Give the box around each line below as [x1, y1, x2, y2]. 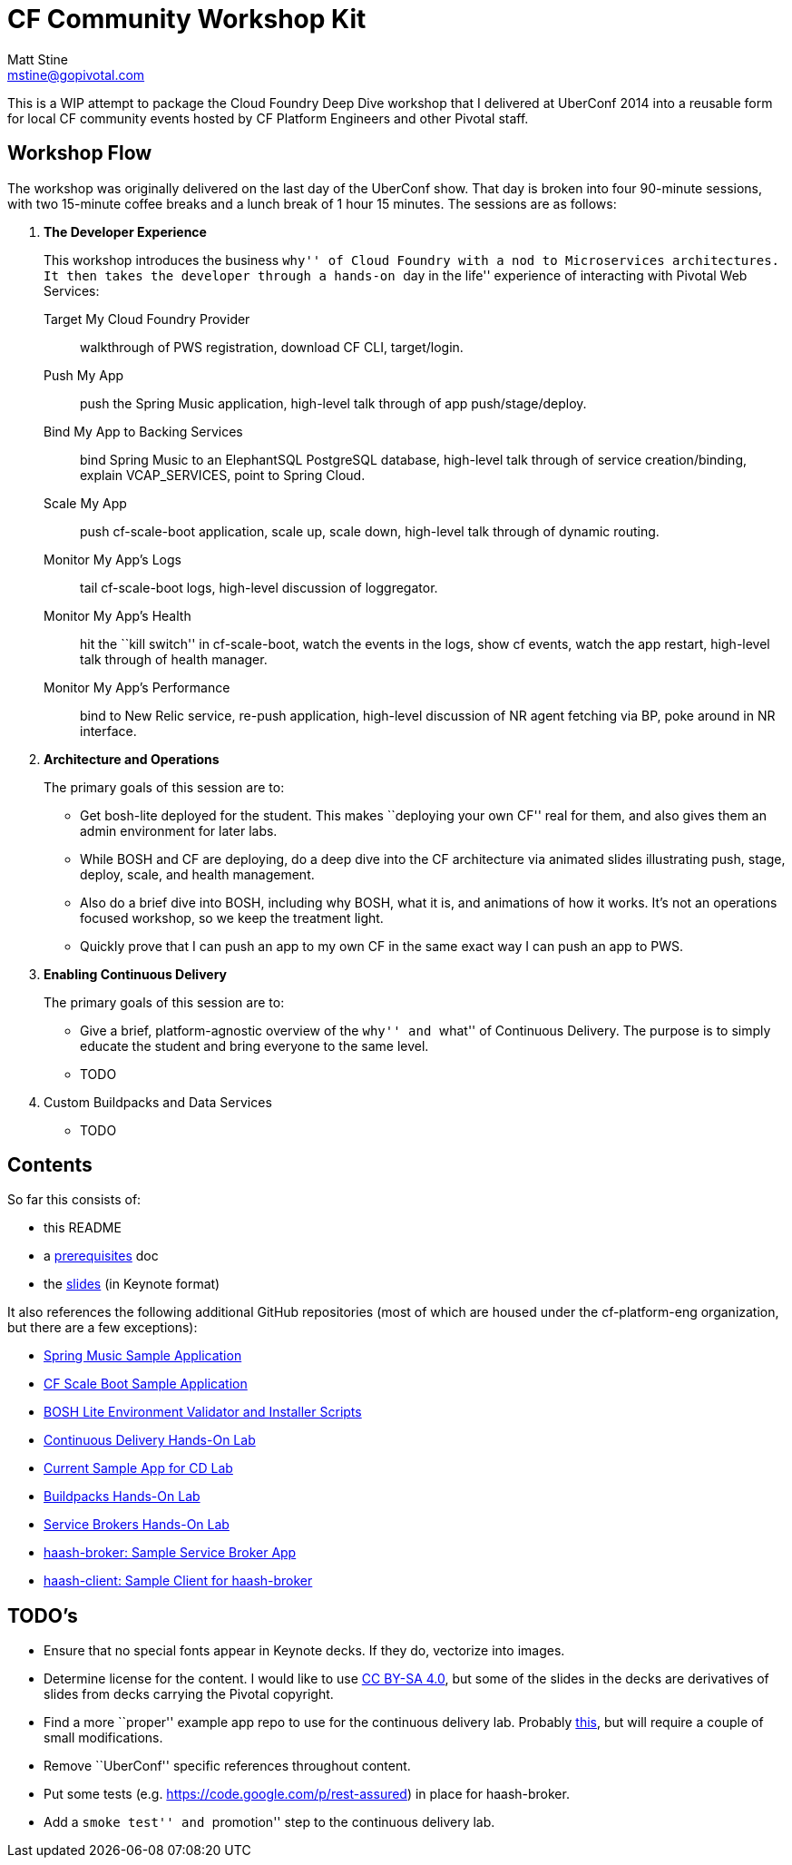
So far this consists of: [7, 1192, 142, 1208]
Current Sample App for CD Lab [44, 1460, 233, 1477]
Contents [7, 1153, 93, 1177]
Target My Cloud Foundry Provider [44, 310, 250, 327]
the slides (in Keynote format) [44, 1276, 220, 1292]
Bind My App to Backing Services [44, 423, 243, 439]
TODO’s [7, 1604, 78, 1627]
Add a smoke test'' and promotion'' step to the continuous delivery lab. [44, 1814, 495, 1831]
